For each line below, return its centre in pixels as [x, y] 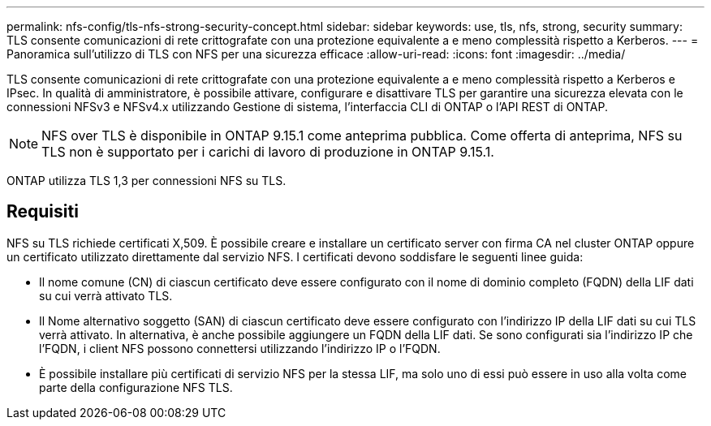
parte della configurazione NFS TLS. [136, 387]
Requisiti [43, 212]
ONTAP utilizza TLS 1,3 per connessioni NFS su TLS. [147, 181]
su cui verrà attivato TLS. [106, 295]
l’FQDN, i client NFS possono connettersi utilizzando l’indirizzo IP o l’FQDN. [240, 348]
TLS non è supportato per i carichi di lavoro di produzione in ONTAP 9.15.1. [268, 152]
